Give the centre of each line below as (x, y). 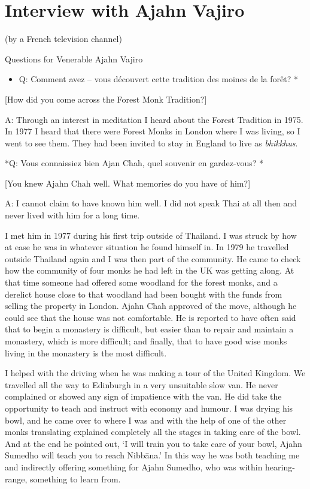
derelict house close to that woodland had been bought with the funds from (144, 294)
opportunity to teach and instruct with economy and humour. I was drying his (149, 408)
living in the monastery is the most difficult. (86, 352)
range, (16, 478)
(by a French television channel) (63, 39)
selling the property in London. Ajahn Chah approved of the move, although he (151, 306)
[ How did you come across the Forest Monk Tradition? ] (106, 99)
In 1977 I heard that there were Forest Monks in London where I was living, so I (153, 131)
